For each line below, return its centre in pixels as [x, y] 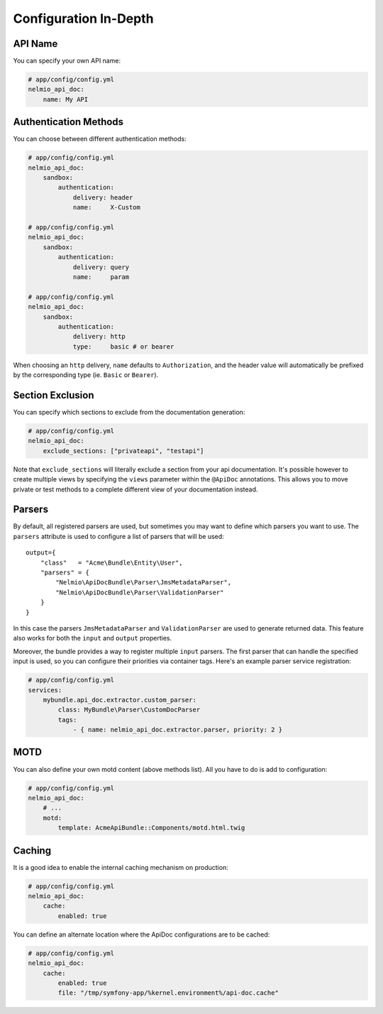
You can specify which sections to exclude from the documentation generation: [129, 413]
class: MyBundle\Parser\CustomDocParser [129, 710]
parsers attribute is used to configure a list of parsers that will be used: [119, 536]
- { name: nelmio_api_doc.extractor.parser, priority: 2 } [178, 730]
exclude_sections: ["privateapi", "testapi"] [123, 451]
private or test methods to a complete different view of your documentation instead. [135, 489]
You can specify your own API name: [67, 61]
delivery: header [103, 197]
